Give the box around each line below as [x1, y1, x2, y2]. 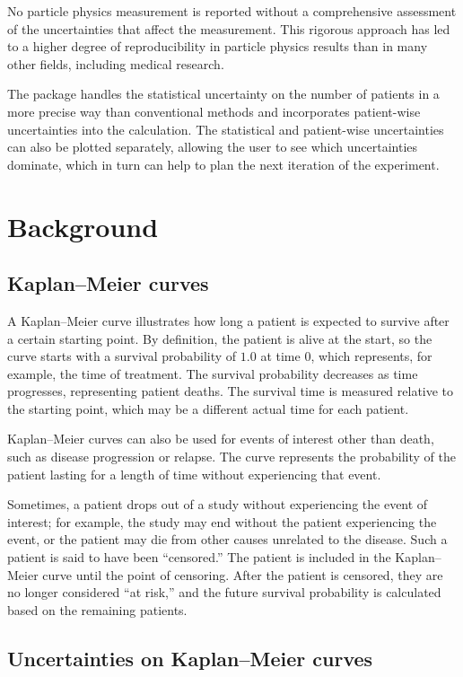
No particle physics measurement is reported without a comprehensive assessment [7, 2, 457, 20]
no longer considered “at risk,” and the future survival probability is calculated [7, 583, 441, 602]
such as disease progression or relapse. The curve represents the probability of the [7, 447, 456, 466]
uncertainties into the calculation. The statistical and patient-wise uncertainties [7, 119, 444, 138]
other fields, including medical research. [7, 54, 224, 73]
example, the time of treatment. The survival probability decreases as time [7, 364, 418, 382]
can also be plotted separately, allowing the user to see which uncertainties [7, 137, 418, 156]
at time [260, 347, 301, 365]
